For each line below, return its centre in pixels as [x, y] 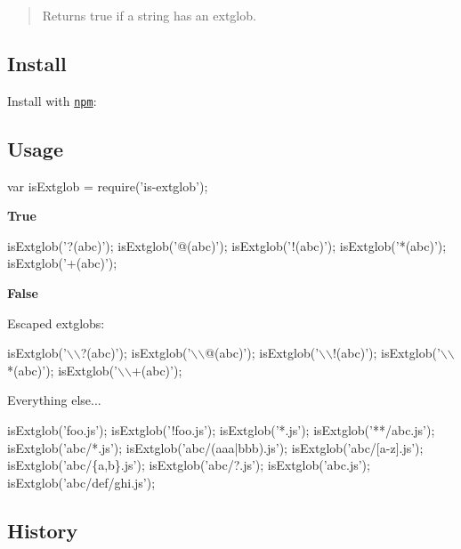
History [43, 530]
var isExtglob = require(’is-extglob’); [108, 186]
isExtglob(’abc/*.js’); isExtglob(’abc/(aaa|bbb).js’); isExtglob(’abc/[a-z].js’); [215, 447]
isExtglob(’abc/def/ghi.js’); [81, 482]
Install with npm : [52, 100]
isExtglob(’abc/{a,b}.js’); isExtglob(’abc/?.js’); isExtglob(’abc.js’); [189, 465]
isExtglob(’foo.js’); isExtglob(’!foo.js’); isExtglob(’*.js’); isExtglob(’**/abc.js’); [221, 430]
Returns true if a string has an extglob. [149, 15]
